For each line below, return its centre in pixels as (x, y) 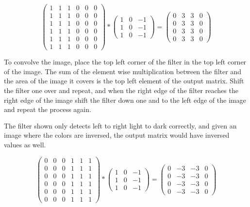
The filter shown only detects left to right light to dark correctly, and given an (120, 125)
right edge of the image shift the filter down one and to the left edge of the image (125, 100)
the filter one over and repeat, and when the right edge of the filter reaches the (121, 90)
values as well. (25, 144)
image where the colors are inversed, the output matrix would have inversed (117, 135)
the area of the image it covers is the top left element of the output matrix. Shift (124, 81)
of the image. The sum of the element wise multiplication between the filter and (123, 71)
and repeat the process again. (48, 109)
